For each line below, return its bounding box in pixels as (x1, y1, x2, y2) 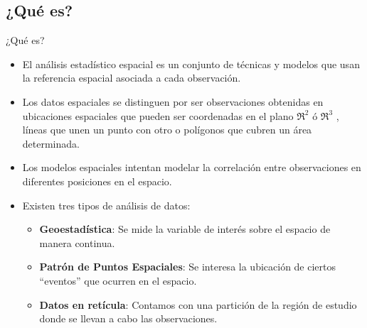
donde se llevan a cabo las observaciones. (39, 311, 218, 326)
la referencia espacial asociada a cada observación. (22, 70, 241, 85)
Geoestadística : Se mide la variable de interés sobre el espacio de (39, 222, 331, 236)
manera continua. (39, 235, 115, 250)
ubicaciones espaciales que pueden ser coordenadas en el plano (22, 108, 294, 123)
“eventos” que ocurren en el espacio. (39, 273, 197, 288)
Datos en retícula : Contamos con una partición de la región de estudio (39, 297, 357, 312)
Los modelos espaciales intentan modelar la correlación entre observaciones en (22, 160, 361, 175)
